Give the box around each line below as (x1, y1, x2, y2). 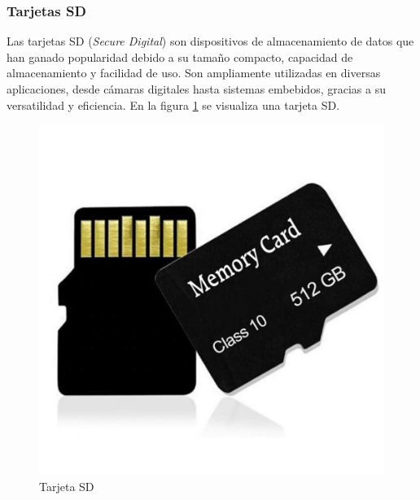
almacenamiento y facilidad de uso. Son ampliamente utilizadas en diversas (7, 64, 381, 81)
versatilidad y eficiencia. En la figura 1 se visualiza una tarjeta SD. (7, 96, 340, 113)
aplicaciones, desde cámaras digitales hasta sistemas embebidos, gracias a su (7, 80, 386, 97)
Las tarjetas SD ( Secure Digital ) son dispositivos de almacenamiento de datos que (7, 33, 414, 50)
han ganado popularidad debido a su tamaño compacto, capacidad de (7, 48, 353, 65)
